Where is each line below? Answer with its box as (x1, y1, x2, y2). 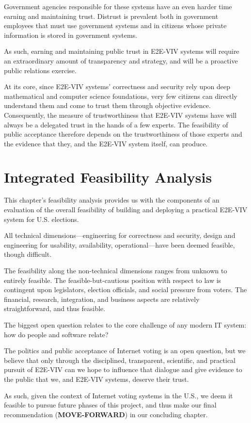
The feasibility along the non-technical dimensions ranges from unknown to (4, 266, 227, 275)
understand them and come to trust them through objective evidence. (4, 100, 211, 110)
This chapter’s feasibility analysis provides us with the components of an (4, 195, 220, 205)
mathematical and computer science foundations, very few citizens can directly (4, 91, 237, 101)
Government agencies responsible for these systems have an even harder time (4, 1, 232, 11)
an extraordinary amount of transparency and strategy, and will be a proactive (4, 55, 238, 65)
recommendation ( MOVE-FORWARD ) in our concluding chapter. (4, 409, 208, 419)
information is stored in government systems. (4, 30, 138, 40)
